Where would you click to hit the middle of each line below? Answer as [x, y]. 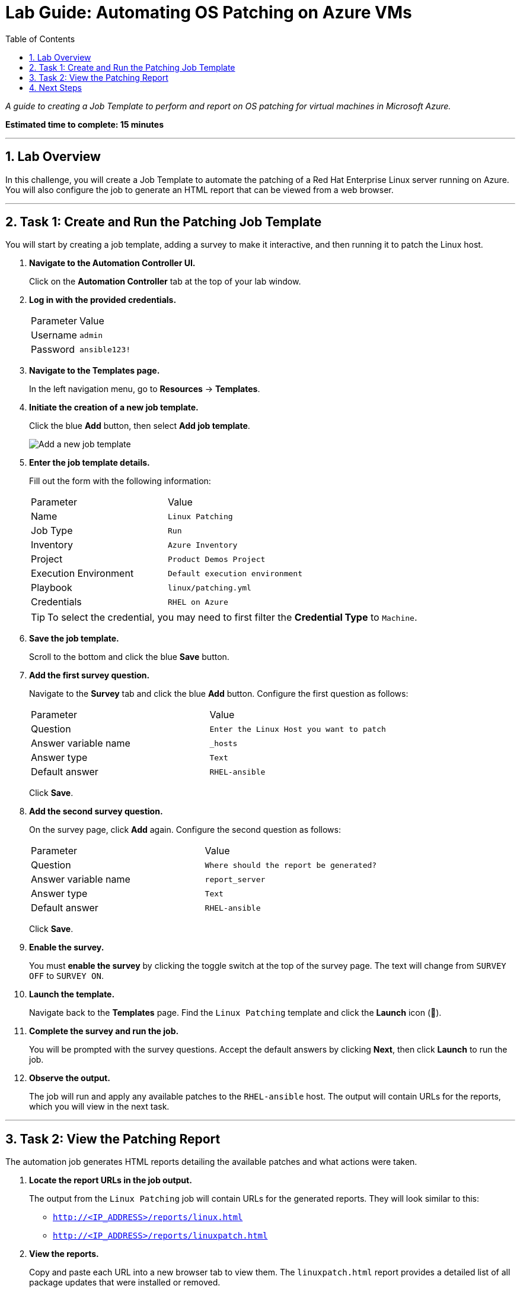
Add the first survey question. [90, 675]
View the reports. [64, 1254]
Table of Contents [40, 39]
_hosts [224, 743]
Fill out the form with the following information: [120, 481]
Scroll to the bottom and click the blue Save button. [129, 657]
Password [53, 350]
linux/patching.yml [209, 587]
